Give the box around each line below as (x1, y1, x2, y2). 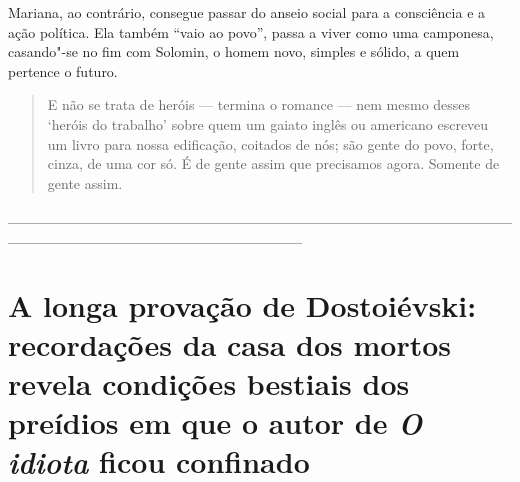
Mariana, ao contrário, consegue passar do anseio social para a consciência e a (8, 2, 486, 22)
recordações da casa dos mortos (8, 323, 452, 364)
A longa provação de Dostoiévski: (8, 284, 477, 325)
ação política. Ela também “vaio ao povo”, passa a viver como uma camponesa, (8, 21, 494, 42)
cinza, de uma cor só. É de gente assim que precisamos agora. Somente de (47, 153, 500, 174)
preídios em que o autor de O (8, 402, 423, 444)
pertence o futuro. (8, 60, 118, 81)
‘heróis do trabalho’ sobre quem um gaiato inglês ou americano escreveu (47, 113, 489, 134)
